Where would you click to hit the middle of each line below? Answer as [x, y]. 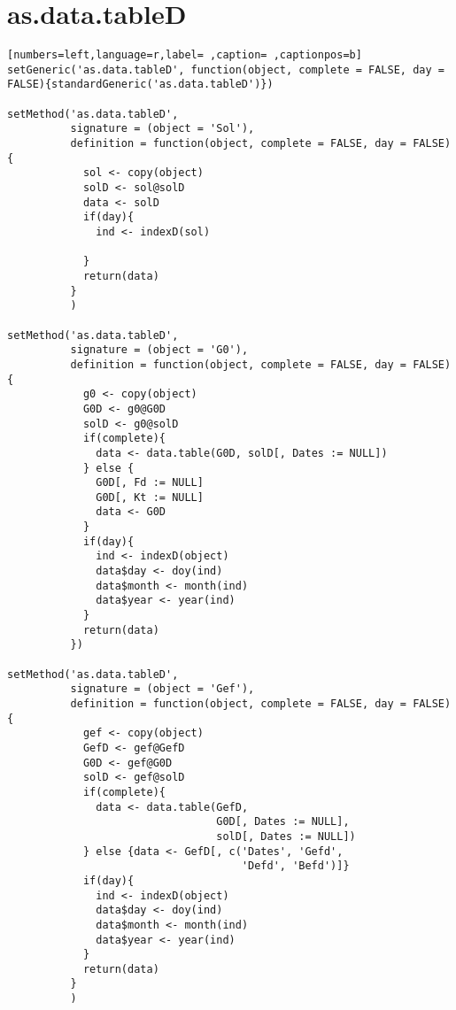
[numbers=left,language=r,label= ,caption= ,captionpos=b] [185, 55]
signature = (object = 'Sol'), [162, 129]
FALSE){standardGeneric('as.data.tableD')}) [140, 85]
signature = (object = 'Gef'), [162, 689]
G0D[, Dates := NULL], [283, 822]
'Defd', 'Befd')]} [295, 866]
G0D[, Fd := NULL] [150, 483]
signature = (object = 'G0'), [159, 350]
